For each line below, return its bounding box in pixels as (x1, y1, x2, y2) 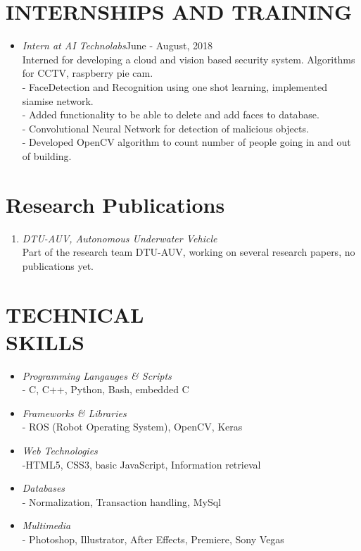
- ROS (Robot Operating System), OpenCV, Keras (22, 419, 243, 434)
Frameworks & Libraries (22, 405, 127, 420)
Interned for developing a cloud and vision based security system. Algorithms (22, 51, 355, 66)
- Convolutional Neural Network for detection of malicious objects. (22, 120, 309, 135)
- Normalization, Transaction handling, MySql (22, 494, 221, 509)
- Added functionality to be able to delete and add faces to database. (22, 107, 319, 122)
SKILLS (6, 327, 84, 356)
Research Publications (6, 190, 225, 218)
